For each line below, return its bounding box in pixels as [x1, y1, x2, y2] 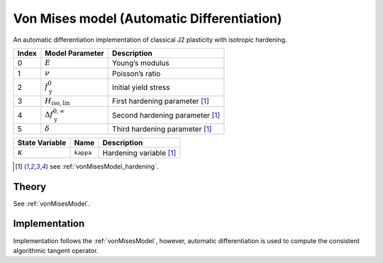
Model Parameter [45, 48, 104, 58]
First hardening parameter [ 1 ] [112, 96, 209, 106]
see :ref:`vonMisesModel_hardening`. [50, 162, 159, 170]
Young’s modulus [112, 58, 170, 68]
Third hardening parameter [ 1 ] [112, 124, 212, 134]
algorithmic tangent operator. [13, 246, 99, 254]
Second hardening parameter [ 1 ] [112, 110, 221, 120]
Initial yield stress [112, 82, 170, 92]
